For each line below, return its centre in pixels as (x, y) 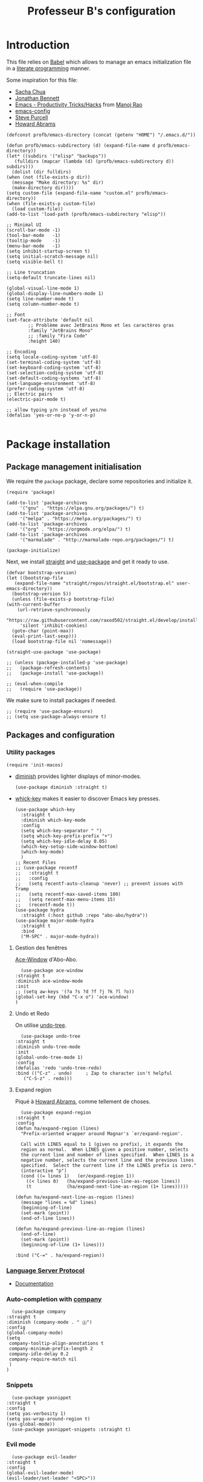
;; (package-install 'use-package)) (55, 673)
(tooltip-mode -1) (34, 241)
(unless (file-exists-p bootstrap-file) (63, 599)
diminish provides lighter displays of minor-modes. (78, 776)
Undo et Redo (32, 1013)
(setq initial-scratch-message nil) (52, 256)
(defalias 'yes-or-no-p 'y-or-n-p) (51, 415)
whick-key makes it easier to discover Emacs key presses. (87, 798)
